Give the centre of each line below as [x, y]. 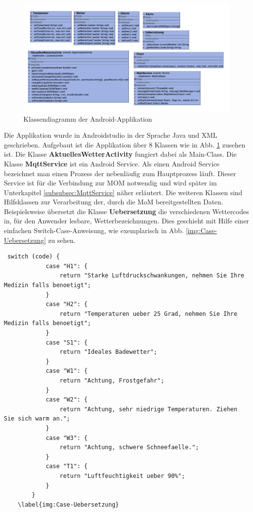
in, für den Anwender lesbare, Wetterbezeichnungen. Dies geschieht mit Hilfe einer [126, 221]
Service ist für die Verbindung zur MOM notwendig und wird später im [110, 183]
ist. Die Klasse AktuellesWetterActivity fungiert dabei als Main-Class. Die [120, 154]
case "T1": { [66, 466]
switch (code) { [34, 257]
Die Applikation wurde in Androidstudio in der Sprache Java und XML [111, 135]
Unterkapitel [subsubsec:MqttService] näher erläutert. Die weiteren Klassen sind [123, 192]
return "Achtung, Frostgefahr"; [112, 380]
